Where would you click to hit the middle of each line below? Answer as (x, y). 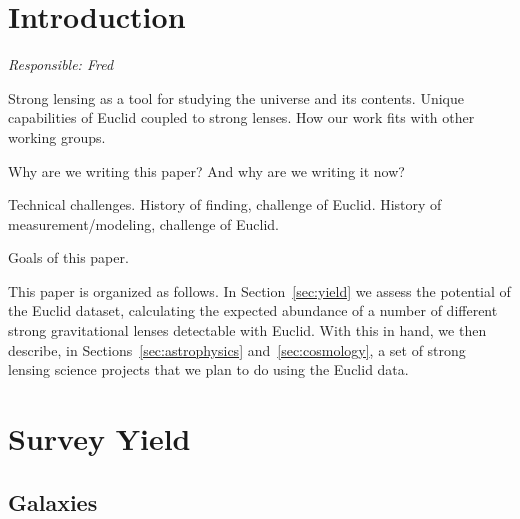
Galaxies (53, 501)
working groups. (57, 136)
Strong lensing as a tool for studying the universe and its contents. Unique (236, 97)
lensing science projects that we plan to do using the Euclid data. (208, 369)
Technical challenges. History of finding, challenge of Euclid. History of (225, 204)
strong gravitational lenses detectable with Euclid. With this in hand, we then (247, 330)
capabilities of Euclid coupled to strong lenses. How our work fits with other (241, 117)
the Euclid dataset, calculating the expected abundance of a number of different (253, 310)
